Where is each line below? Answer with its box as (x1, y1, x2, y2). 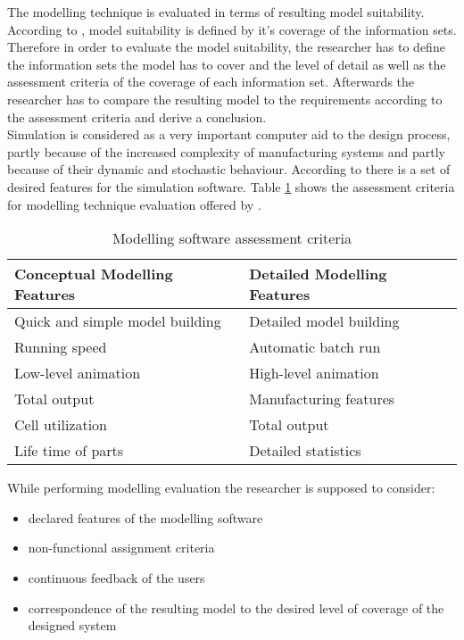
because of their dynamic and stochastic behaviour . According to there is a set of (7, 160, 451, 179)
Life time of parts (14, 440, 124, 461)
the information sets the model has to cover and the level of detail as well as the (7, 54, 446, 73)
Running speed (14, 337, 107, 358)
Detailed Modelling (249, 263, 387, 285)
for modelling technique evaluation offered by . (7, 195, 261, 213)
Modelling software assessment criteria (112, 228, 352, 249)
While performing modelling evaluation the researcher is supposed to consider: (7, 478, 435, 497)
